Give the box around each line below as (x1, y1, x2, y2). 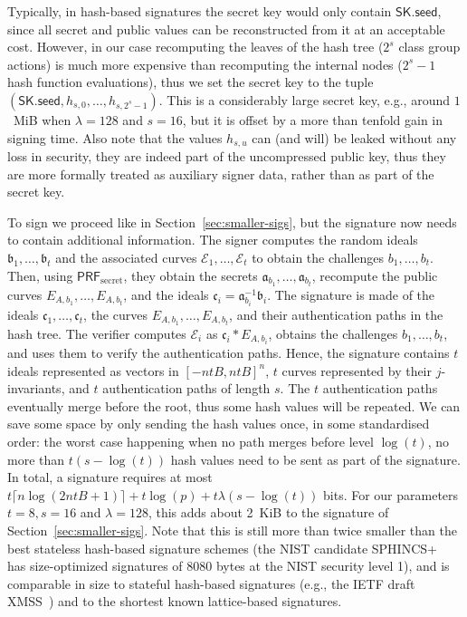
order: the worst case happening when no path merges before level (7, 431, 374, 450)
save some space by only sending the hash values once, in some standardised (7, 414, 430, 433)
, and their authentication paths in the (229, 304, 443, 323)
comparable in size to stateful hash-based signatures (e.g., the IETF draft (7, 574, 415, 593)
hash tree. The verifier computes (7, 323, 186, 342)
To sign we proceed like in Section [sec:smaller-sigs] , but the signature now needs (7, 212, 457, 231)
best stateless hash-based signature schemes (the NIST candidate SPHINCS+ (7, 538, 437, 557)
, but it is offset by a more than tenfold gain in (182, 110, 443, 129)
